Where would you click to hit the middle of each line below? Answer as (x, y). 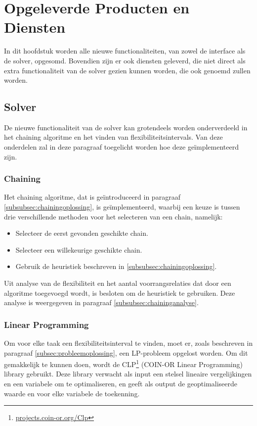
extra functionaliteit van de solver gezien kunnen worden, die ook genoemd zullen (127, 70)
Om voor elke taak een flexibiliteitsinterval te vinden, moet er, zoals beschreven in (128, 343)
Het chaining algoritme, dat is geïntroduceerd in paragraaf (92, 197)
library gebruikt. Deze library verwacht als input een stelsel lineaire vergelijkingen (128, 374)
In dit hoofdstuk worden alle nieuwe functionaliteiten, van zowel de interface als (125, 51)
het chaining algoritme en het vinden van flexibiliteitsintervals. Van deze (113, 137)
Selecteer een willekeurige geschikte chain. (79, 249)
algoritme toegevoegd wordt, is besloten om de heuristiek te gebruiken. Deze (120, 293)
